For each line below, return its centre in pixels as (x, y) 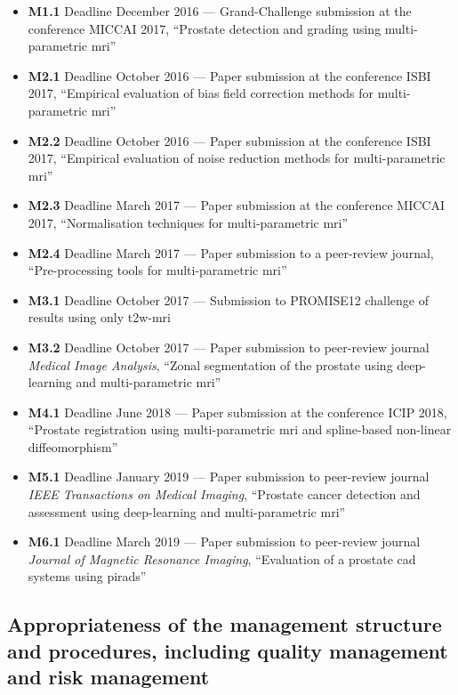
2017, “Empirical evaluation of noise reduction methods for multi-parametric (237, 158)
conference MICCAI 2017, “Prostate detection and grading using (205, 28)
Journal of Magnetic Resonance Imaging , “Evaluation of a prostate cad (222, 558)
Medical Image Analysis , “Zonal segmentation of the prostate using (210, 364)
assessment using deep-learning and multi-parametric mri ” (187, 511)
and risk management (108, 677)
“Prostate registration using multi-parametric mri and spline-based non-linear (240, 429)
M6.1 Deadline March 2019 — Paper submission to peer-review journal (224, 541)
